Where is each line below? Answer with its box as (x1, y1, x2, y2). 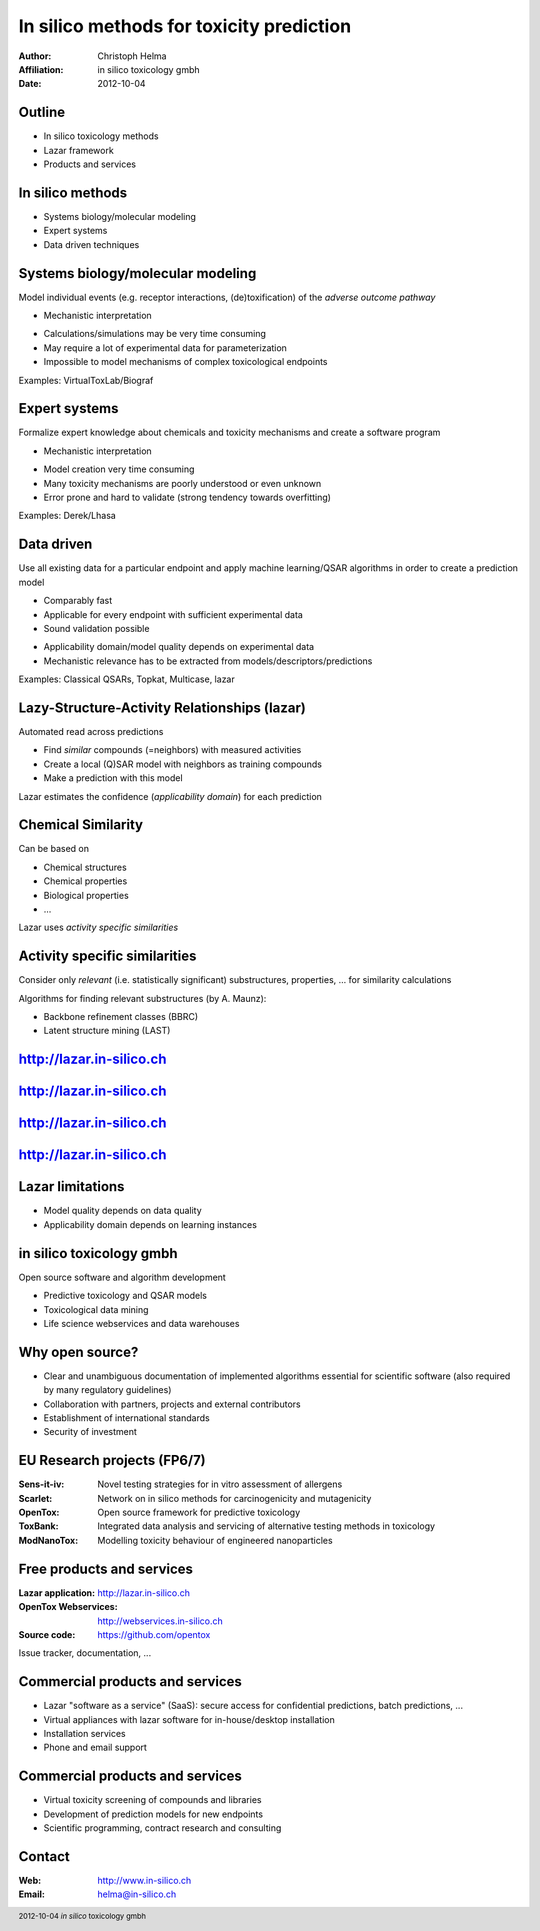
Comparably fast (43, 595, 113, 607)
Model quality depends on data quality (43, 1205, 202, 1217)
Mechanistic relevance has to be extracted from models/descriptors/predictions (43, 655, 373, 667)
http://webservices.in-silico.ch (97, 1615, 224, 1627)
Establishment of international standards (43, 1411, 210, 1424)
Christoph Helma (97, 50, 167, 62)
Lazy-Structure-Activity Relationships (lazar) (18, 699, 307, 716)
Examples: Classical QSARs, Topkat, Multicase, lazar (18, 673, 235, 685)
